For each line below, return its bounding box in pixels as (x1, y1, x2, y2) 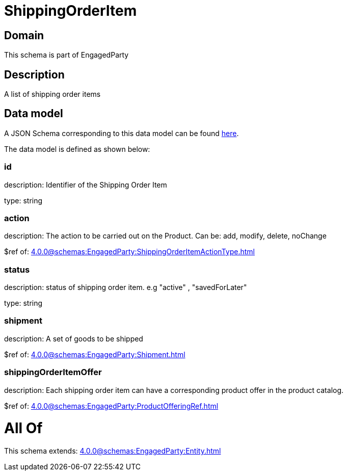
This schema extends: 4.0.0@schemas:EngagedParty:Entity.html (4, 446, 221, 456)
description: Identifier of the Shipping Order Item (4, 180, 167, 189)
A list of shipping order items (4, 90, 101, 99)
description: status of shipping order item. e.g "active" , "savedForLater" (4, 283, 247, 292)
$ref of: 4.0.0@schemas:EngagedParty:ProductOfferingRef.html (4, 401, 219, 410)
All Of (4, 419, 43, 437)
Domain (4, 29, 44, 42)
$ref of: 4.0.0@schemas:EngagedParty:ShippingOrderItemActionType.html (4, 247, 255, 256)
